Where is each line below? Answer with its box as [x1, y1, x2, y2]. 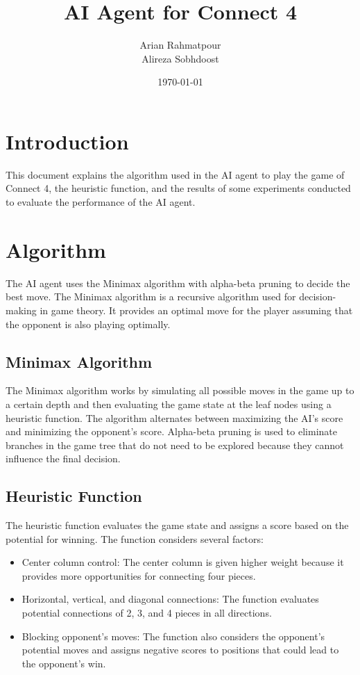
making [6, 302, 37, 317]
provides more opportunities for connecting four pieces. [22, 568, 256, 583]
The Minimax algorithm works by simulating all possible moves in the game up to [6, 383, 354, 398]
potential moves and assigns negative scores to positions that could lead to [22, 642, 339, 657]
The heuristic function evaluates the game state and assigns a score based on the [6, 518, 349, 532]
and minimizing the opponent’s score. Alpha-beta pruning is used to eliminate [6, 424, 337, 439]
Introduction [6, 127, 129, 155]
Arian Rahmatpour [139, 38, 221, 52]
